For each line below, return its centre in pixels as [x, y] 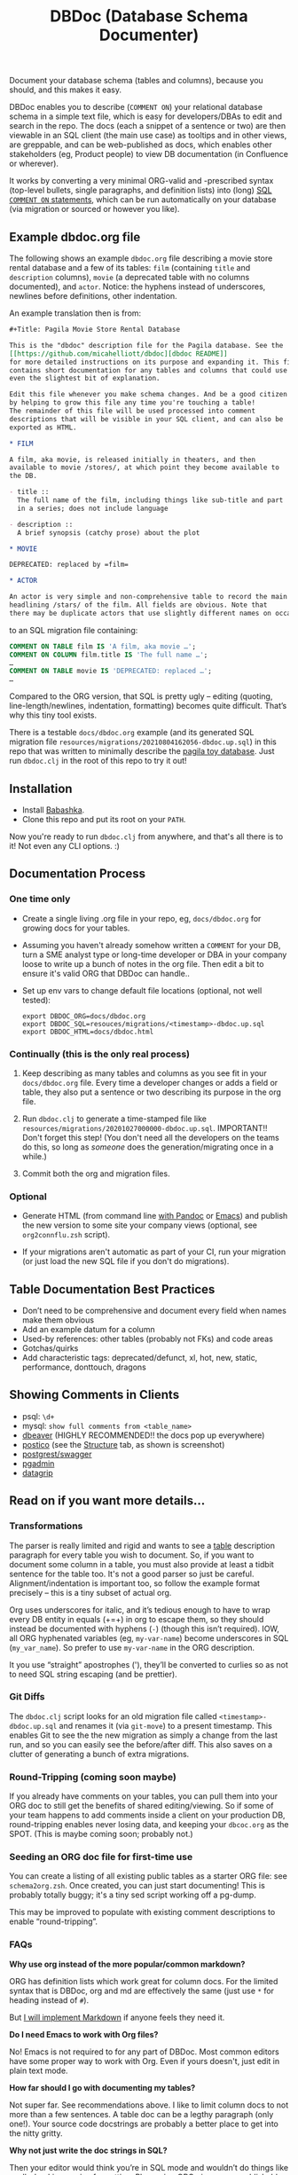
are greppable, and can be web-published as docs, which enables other [141, 145]
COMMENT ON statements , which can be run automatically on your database [143, 200]
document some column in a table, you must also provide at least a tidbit [142, 1564]
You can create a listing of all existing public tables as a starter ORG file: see [149, 1876]
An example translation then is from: [75, 313]
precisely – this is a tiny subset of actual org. [90, 1592]
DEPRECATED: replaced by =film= [69, 565]
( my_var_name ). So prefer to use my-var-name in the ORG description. [132, 1647]
